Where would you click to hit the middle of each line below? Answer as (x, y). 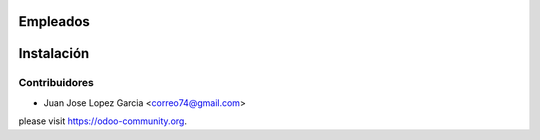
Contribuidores (56, 83)
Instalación (54, 53)
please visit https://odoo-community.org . (102, 121)
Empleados (54, 21)
